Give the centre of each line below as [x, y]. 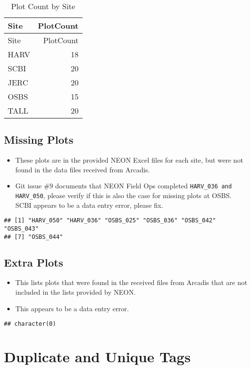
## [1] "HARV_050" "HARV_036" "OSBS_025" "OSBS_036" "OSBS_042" [110, 221]
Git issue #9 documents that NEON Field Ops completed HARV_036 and [124, 186]
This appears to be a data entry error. [72, 308]
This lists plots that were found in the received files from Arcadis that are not [131, 282]
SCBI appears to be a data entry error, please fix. [89, 205]
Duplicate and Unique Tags [97, 357]
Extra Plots [33, 262]
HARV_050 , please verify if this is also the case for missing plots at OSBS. [123, 195]
